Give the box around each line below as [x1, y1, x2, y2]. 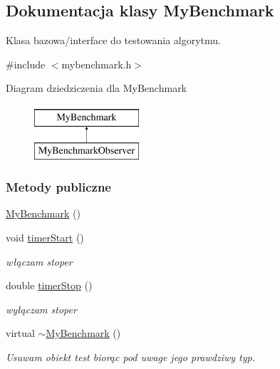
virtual [6, 326, 35, 341]
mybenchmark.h [61, 56, 132, 71]
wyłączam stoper [6, 301, 77, 316]
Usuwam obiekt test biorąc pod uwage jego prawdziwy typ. [6, 349, 255, 364]
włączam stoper [6, 254, 73, 269]
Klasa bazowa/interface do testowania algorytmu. [6, 33, 221, 48]
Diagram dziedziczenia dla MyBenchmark [6, 80, 187, 95]
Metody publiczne [6, 178, 111, 196]
